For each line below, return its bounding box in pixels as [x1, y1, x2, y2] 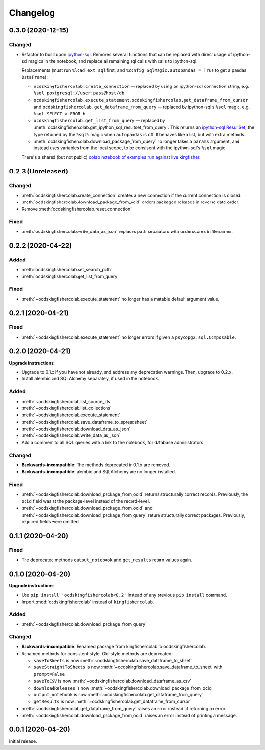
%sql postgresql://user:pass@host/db [33, 90, 125, 96]
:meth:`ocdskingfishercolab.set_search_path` [21, 267, 113, 273]
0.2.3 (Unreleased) [9, 167, 69, 175]
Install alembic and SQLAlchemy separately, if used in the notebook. [21, 376, 159, 382]
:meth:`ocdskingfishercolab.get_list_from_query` [21, 273, 119, 280]
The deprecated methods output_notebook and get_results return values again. [21, 557, 192, 563]
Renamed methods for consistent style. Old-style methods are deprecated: [21, 650, 173, 656]
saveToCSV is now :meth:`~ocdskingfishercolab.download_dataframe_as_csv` [33, 678, 192, 684]
